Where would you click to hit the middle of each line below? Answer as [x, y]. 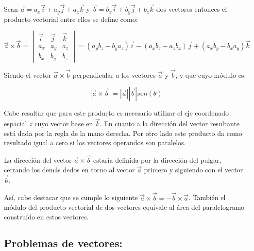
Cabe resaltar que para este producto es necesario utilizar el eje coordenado [116, 113]
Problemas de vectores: [63, 243]
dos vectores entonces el [192, 9]
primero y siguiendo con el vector [194, 169]
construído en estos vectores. [46, 216]
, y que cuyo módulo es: [211, 75]
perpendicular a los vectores [114, 75]
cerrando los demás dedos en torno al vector [69, 169]
